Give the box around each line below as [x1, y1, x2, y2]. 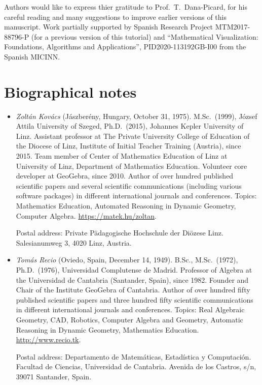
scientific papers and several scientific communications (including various [16, 180, 242, 191]
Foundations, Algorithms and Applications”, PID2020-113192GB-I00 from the [4, 41, 246, 52]
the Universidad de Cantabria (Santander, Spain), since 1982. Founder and [16, 274, 249, 285]
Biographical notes [4, 81, 137, 102]
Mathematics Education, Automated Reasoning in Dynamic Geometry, [16, 200, 236, 211]
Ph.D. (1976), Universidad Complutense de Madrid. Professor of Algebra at [16, 264, 252, 275]
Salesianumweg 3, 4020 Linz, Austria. [16, 237, 132, 248]
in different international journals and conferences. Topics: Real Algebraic [16, 304, 245, 315]
